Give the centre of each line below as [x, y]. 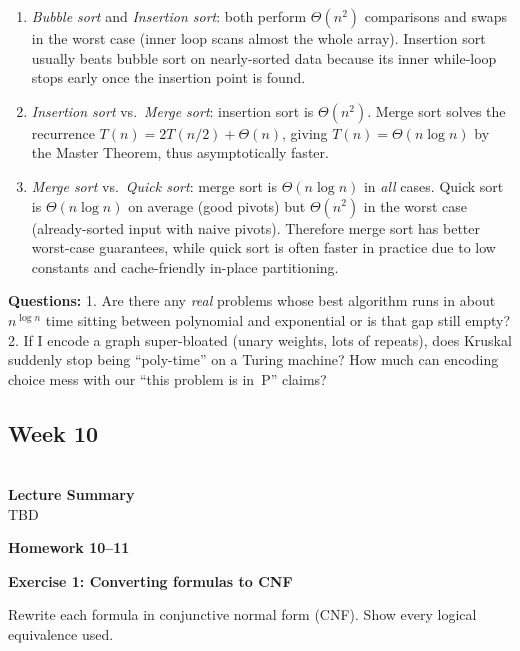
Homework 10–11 [69, 547]
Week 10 [53, 432]
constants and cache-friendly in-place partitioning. [185, 266]
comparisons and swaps [436, 16]
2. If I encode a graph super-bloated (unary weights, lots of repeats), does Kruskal [260, 339]
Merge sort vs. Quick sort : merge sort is [154, 185]
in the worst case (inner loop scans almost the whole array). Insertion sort [258, 38]
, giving [305, 132]
